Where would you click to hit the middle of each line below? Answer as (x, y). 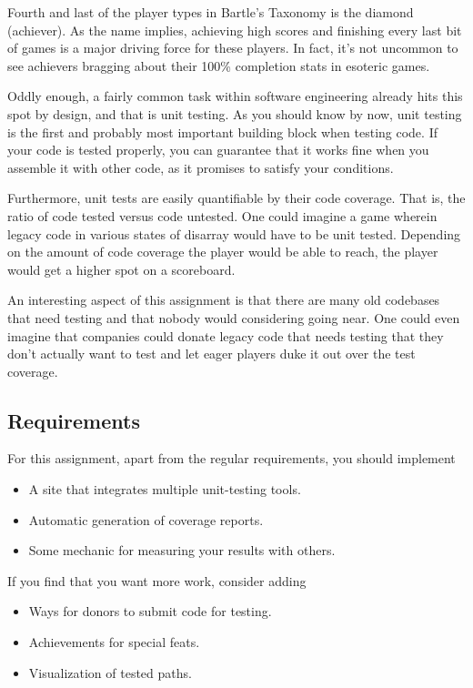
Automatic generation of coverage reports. (146, 519)
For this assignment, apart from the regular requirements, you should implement (231, 458)
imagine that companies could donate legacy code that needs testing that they (226, 335)
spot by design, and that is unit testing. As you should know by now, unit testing (235, 113)
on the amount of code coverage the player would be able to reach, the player (223, 252)
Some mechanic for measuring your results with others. (182, 550)
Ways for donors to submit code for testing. (150, 611)
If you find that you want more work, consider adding (157, 580)
